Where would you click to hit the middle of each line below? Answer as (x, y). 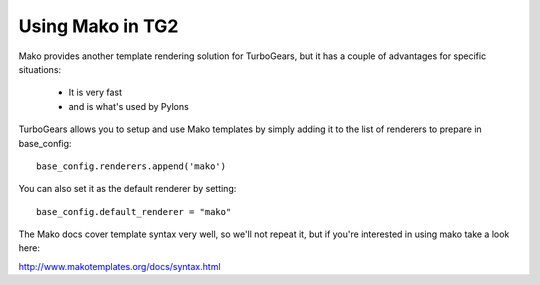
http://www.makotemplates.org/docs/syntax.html (119, 266)
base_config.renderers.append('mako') (131, 166)
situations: (40, 69)
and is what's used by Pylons (128, 106)
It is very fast (95, 92)
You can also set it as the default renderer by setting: (127, 189)
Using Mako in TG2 (98, 26)
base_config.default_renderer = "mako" (134, 211)
